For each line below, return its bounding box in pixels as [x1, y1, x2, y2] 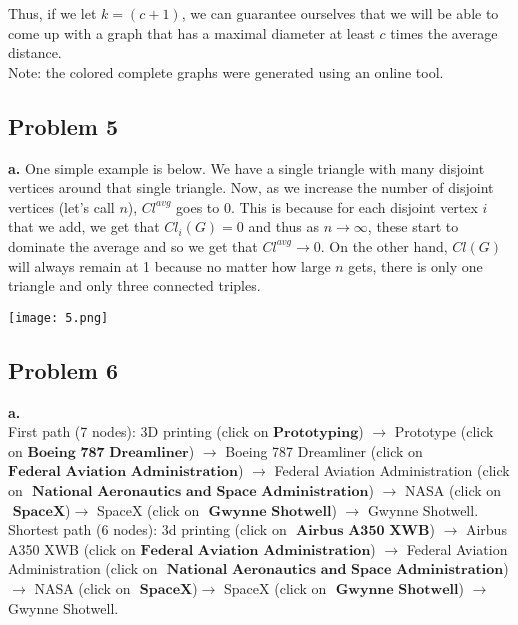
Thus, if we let [8, 3, 97, 23]
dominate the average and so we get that [8, 235, 258, 256]
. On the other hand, [320, 235, 448, 256]
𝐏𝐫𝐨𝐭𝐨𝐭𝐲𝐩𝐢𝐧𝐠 [273, 426, 359, 441]
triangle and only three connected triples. [8, 275, 261, 296]
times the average [390, 22, 498, 43]
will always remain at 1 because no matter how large [8, 255, 331, 276]
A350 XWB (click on [8, 538, 136, 559]
